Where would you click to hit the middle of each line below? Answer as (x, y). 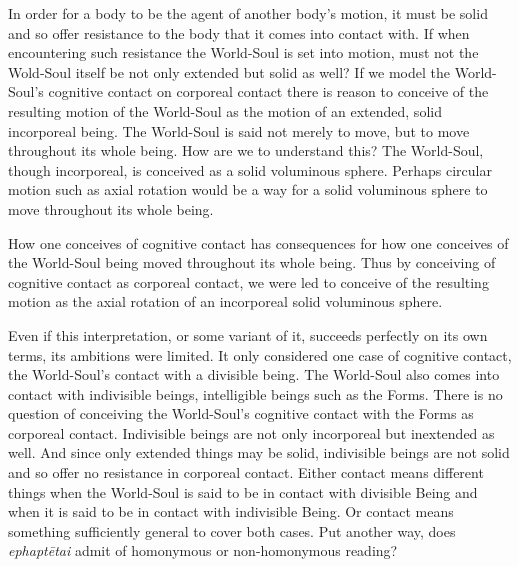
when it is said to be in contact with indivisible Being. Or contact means (231, 511)
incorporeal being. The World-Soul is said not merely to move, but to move (239, 130)
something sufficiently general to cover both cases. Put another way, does (232, 530)
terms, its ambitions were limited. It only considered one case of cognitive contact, (260, 354)
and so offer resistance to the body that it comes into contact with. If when (239, 32)
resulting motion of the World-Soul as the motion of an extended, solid (225, 110)
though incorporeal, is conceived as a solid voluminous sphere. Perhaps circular (250, 169)
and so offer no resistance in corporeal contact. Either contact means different (246, 472)
